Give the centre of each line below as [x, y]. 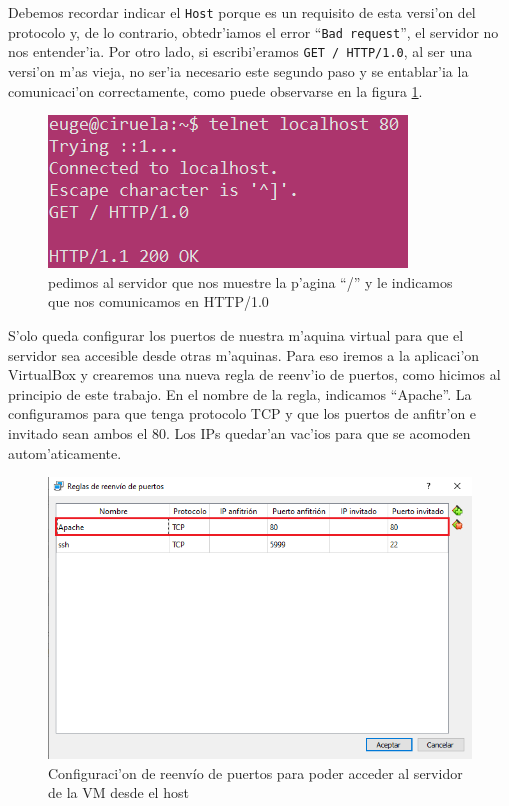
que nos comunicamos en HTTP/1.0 [158, 301]
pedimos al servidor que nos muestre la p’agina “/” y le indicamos [250, 281]
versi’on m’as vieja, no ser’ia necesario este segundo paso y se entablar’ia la [238, 70]
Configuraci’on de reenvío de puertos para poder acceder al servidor [255, 772]
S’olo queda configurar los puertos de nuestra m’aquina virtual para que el [236, 334]
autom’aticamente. [65, 452]
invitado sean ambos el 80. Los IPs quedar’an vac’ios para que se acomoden [239, 432]
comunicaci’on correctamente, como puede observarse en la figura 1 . [215, 90]
